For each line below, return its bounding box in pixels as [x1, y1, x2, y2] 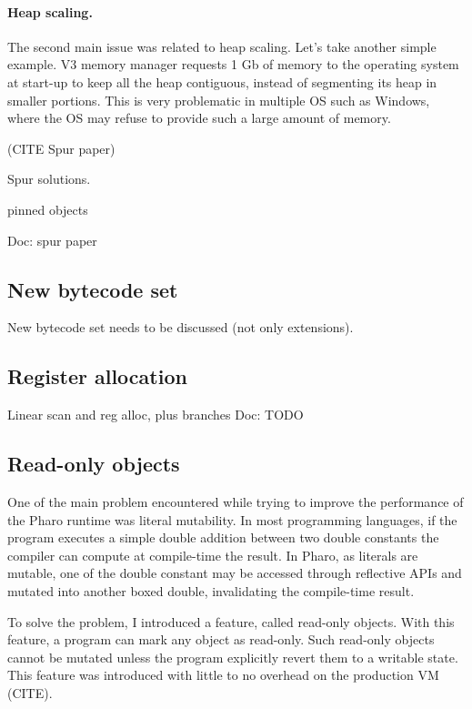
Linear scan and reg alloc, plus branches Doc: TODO [7, 405, 304, 424]
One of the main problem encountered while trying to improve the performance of [7, 491, 464, 511]
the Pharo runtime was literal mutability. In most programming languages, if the [7, 510, 457, 529]
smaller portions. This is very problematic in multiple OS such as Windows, [7, 90, 430, 109]
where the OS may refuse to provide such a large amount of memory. [7, 108, 391, 127]
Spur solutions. [7, 169, 91, 188]
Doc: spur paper [7, 230, 97, 249]
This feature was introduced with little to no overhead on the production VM [7, 665, 439, 684]
